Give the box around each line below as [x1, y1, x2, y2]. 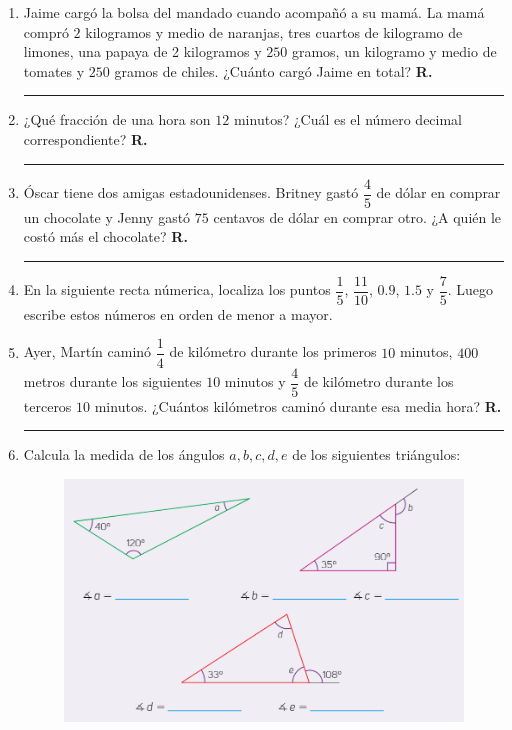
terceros [23, 395, 72, 416]
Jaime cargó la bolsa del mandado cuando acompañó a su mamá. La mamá [23, 2, 485, 22]
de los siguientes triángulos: [292, 444, 461, 465]
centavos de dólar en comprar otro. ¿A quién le [213, 206, 502, 227]
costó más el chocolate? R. [23, 226, 188, 247]
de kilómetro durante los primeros [169, 341, 377, 362]
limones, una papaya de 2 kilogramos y [23, 41, 262, 62]
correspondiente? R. [23, 128, 148, 149]
